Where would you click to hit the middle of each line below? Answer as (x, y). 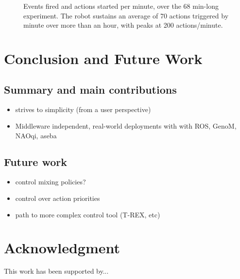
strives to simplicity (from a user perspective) (83, 109)
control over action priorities (58, 198)
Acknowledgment (62, 248)
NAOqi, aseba (36, 135)
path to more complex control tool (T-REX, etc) (88, 214)
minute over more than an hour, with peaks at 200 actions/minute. (123, 25)
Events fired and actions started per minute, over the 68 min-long (121, 6)
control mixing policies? (51, 182)
